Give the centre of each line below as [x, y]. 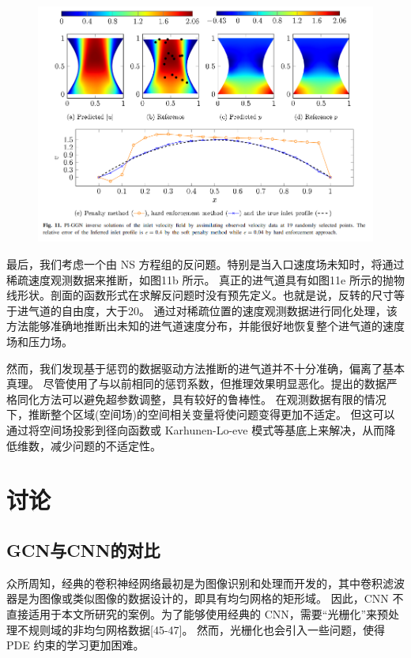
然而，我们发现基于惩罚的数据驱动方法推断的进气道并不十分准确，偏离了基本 [205, 368]
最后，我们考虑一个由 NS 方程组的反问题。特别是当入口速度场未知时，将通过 [205, 264]
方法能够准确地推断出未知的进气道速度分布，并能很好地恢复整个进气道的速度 [205, 326]
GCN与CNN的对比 [83, 549]
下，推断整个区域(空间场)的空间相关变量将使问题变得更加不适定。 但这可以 [201, 414]
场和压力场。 [40, 341]
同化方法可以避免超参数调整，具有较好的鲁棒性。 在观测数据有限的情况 [202, 399]
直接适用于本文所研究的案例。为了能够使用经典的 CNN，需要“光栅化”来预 [197, 613]
